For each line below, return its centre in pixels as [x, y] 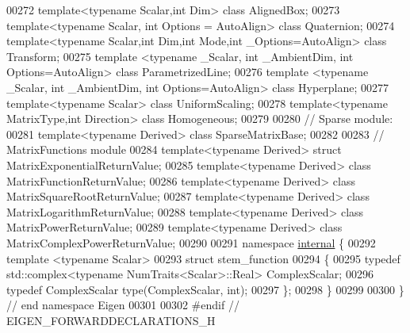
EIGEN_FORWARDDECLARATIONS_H [111, 320]
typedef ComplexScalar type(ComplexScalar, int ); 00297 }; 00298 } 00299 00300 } [205, 289]
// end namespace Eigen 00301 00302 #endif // [123, 305]
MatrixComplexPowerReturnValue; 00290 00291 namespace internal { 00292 [191, 242]
